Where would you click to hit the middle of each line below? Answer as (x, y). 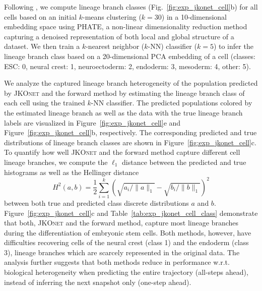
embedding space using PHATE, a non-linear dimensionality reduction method (126, 26)
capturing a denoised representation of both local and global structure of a (119, 36)
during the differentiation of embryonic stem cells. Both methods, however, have (128, 232)
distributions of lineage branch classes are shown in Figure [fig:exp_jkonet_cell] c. (130, 142)
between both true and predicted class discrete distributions (96, 202)
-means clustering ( (112, 16)
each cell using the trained (45, 103)
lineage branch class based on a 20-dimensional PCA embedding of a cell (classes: (130, 56)
